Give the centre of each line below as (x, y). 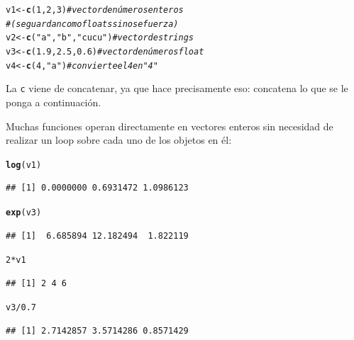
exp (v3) (24, 212)
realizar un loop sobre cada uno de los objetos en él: (119, 140)
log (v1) (24, 165)
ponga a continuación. (54, 102)
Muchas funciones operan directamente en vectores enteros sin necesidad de (170, 126)
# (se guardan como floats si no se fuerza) (92, 24)
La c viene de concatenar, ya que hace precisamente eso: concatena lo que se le (177, 88)
